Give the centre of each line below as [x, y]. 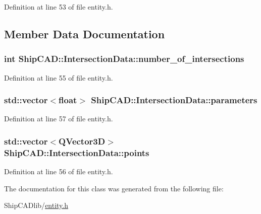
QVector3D [82, 141]
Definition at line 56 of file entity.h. [59, 171]
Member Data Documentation [85, 33]
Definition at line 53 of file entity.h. [59, 7]
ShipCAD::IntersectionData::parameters [174, 100]
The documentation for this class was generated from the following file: [114, 188]
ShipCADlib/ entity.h [36, 205]
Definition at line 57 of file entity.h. [59, 119]
